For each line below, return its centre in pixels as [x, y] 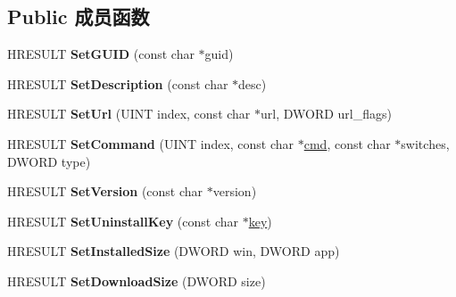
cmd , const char [347, 143]
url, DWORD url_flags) [326, 114]
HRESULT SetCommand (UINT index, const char [151, 143]
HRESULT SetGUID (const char [101, 54]
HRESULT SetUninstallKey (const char [123, 221]
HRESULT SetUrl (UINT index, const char [129, 114]
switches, [425, 143]
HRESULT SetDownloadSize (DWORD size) [137, 280]
